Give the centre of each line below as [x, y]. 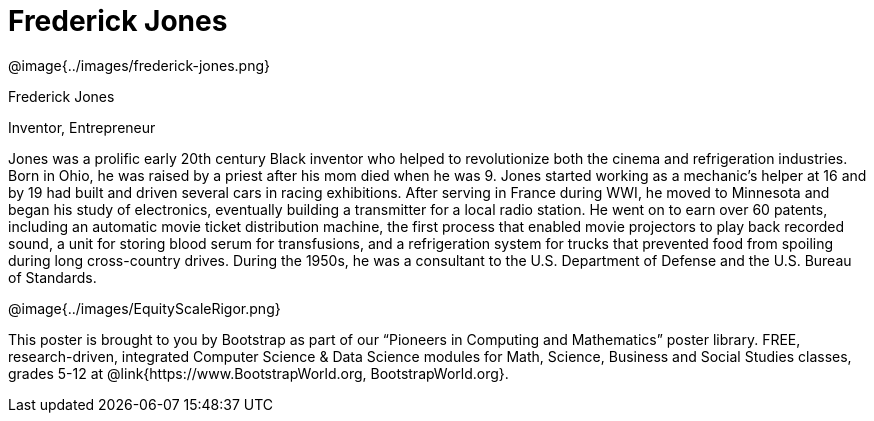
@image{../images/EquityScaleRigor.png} [144, 308]
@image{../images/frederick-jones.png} [139, 65]
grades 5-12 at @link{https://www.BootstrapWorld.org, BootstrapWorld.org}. [258, 373]
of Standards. [52, 277]
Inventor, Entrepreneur [82, 127]
